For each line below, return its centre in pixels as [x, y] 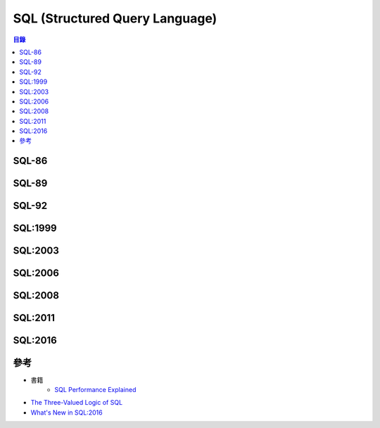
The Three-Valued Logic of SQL [77, 403]
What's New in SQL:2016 [66, 413]
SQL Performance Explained [95, 389]
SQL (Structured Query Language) [115, 18]
